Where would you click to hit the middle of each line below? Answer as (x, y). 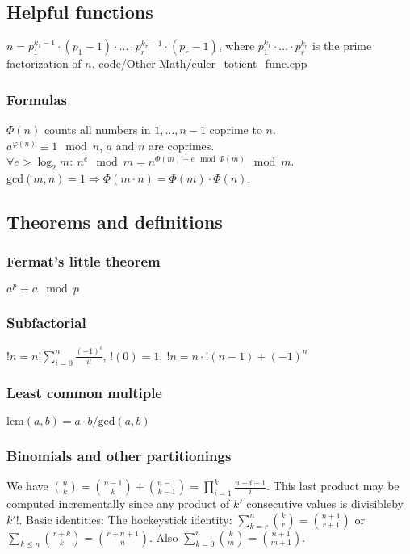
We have (27, 485)
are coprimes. (182, 145)
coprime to (236, 130)
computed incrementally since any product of (118, 503)
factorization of (44, 63)
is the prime (342, 46)
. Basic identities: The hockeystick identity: (126, 519)
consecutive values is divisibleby (325, 503)
